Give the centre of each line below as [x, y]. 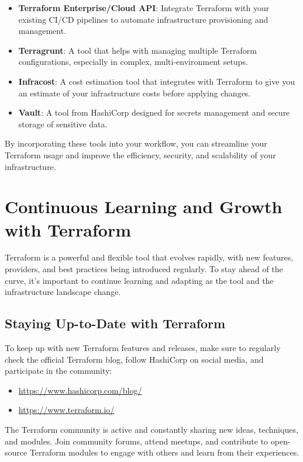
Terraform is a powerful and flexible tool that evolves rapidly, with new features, [149, 257]
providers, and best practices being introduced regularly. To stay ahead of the [144, 269]
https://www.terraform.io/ [66, 410]
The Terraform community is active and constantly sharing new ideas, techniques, [151, 429]
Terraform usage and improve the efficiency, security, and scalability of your [140, 154]
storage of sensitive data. [63, 124]
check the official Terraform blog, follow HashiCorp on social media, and [134, 359]
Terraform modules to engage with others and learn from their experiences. [164, 452]
